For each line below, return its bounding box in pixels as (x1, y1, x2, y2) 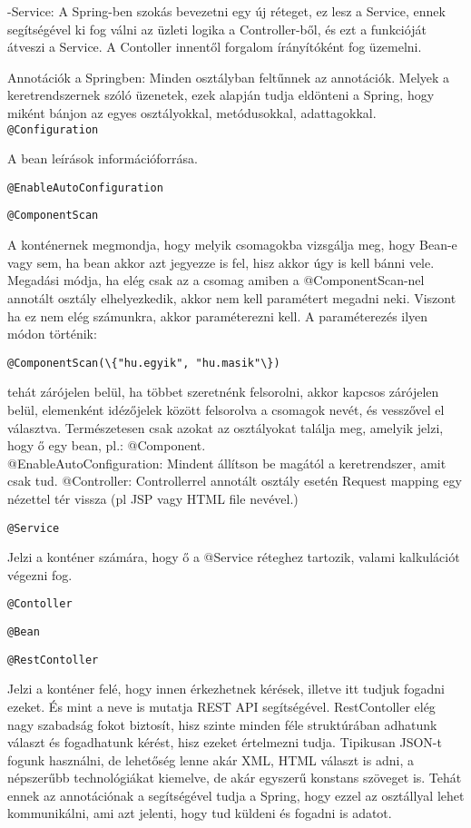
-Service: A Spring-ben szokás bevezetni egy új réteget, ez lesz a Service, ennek (7, 2, 446, 20)
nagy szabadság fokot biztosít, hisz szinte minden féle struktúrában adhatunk (7, 715, 437, 734)
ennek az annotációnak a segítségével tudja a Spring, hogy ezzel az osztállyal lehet (7, 785, 465, 804)
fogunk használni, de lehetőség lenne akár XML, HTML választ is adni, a (7, 750, 414, 769)
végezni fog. (7, 565, 73, 584)
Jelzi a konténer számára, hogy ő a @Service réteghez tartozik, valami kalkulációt (7, 547, 460, 567)
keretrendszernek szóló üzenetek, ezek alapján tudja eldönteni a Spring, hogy (7, 85, 435, 104)
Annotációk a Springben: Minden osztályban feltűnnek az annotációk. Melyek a (7, 67, 450, 86)
